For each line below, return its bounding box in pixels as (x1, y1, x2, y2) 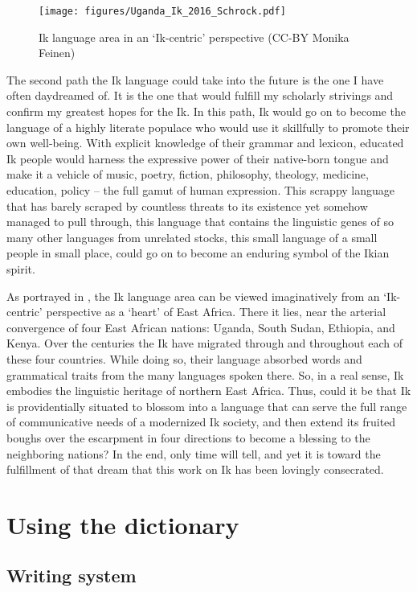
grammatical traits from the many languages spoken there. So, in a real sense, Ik (6, 366, 404, 383)
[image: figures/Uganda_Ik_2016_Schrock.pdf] (39, 6, 286, 17)
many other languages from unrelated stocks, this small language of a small (6, 228, 378, 245)
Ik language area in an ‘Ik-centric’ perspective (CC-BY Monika (39, 28, 350, 45)
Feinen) (39, 44, 76, 61)
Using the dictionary (6, 508, 239, 541)
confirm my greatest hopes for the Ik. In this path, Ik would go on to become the (6, 103, 406, 120)
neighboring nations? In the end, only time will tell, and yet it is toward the (6, 445, 381, 462)
